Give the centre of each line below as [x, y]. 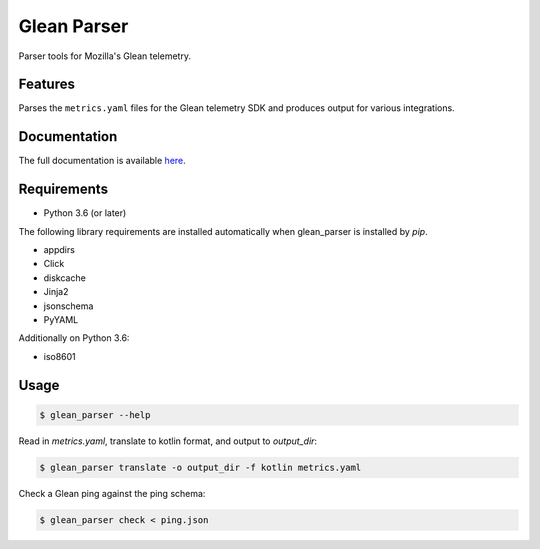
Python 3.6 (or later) [85, 213]
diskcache [65, 277]
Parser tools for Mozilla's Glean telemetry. [105, 56]
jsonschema [68, 306]
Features [46, 84]
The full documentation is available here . [102, 161]
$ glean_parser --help [95, 414]
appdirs [59, 250]
